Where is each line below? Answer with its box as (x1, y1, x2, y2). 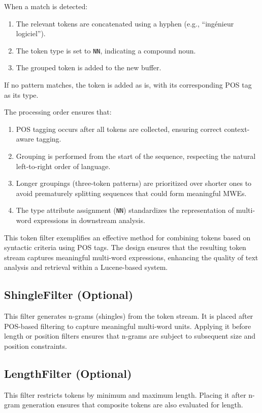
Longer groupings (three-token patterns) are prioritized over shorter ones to (16, 178, 252, 188)
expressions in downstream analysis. (34, 215, 145, 226)
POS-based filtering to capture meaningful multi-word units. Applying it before (4, 320, 251, 331)
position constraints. (4, 340, 67, 351)
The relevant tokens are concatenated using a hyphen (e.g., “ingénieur (16, 18, 234, 29)
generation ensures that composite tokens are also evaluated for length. (22, 399, 243, 410)
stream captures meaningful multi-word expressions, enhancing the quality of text (4, 252, 258, 262)
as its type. (4, 89, 39, 100)
